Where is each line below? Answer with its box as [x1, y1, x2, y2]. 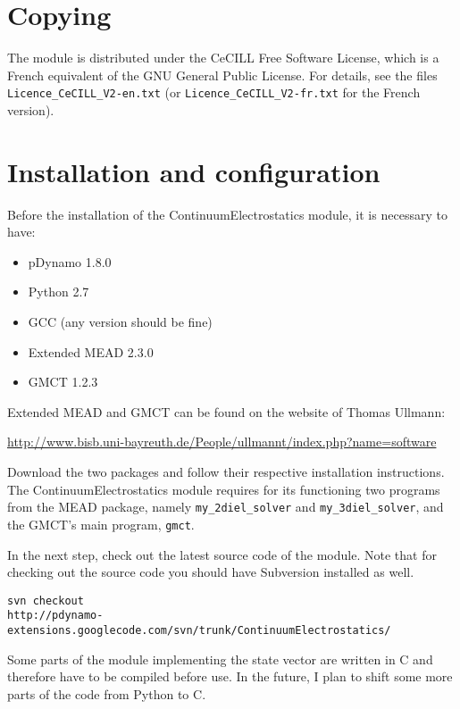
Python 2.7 [28, 282, 89, 301]
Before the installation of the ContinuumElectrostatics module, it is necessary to [7, 204, 447, 223]
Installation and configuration [7, 153, 381, 189]
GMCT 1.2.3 [28, 372, 98, 391]
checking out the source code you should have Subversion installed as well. [7, 563, 414, 581]
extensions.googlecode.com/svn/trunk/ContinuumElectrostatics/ [7, 624, 391, 638]
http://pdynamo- [7, 609, 104, 622]
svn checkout [7, 594, 84, 607]
